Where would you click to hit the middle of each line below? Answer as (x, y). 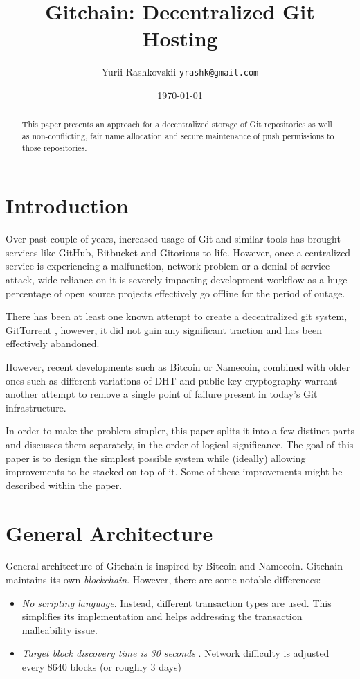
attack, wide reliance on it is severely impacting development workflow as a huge (177, 280)
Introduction (67, 205)
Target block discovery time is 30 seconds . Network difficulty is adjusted (175, 653)
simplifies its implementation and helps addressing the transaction (162, 616)
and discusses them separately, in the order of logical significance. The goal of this (180, 444)
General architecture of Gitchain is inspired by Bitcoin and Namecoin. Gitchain (174, 566)
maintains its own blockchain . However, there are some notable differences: (163, 580)
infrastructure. (36, 407)
